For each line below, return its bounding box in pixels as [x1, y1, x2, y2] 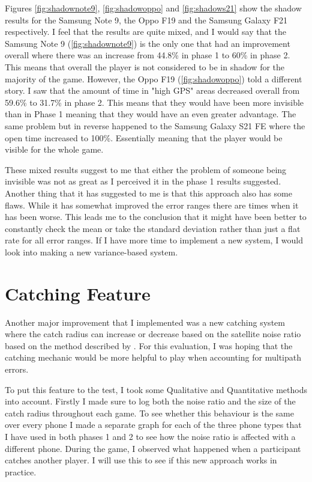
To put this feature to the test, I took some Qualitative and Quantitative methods [5, 383, 307, 395]
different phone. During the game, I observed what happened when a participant [5, 442, 301, 454]
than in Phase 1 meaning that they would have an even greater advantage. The [5, 108, 296, 120]
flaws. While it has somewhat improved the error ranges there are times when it [5, 198, 299, 211]
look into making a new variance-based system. [5, 245, 178, 258]
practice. [5, 465, 37, 478]
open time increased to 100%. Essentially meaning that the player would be [5, 131, 283, 144]
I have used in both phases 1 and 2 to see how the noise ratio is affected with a [5, 430, 296, 442]
